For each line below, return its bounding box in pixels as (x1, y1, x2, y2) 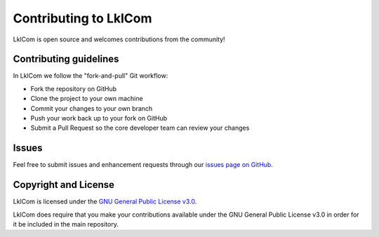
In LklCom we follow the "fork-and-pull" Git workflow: (13, 72, 168, 80)
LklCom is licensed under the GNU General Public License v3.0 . (13, 197, 197, 206)
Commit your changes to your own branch (30, 104, 153, 112)
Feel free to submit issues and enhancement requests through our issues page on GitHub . (13, 161, 273, 169)
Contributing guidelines (13, 53, 119, 65)
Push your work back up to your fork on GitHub (30, 114, 168, 123)
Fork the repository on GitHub (30, 84, 117, 93)
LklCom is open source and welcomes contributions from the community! (13, 35, 225, 43)
